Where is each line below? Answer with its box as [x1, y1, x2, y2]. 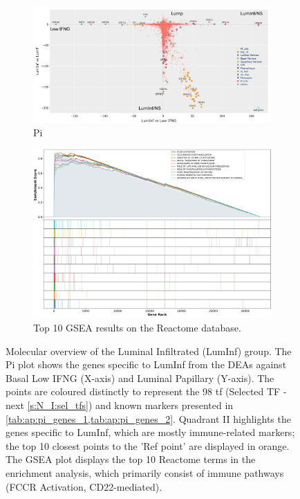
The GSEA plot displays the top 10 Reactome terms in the [6, 452, 256, 466]
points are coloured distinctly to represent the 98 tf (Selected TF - [6, 384, 287, 399]
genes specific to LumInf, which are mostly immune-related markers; [6, 425, 295, 439]
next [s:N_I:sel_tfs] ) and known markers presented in [6, 397, 234, 412]
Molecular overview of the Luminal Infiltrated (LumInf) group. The [6, 343, 292, 358]
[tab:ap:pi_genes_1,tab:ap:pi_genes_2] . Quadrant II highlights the [6, 411, 291, 426]
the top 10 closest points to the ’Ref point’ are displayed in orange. [6, 438, 290, 453]
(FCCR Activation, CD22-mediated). [6, 479, 162, 493]
